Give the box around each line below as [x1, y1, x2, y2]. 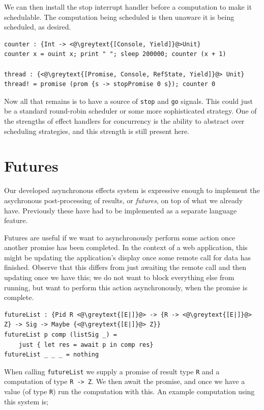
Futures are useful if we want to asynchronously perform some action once [4, 232, 236, 242]
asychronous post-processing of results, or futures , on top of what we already [4, 195, 243, 205]
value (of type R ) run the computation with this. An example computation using [4, 386, 255, 397]
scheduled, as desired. [4, 21, 71, 32]
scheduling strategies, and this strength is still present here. [4, 125, 189, 136]
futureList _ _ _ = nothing [4, 351, 99, 359]
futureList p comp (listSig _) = [4, 331, 117, 339]
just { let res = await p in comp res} [18, 341, 154, 348]
